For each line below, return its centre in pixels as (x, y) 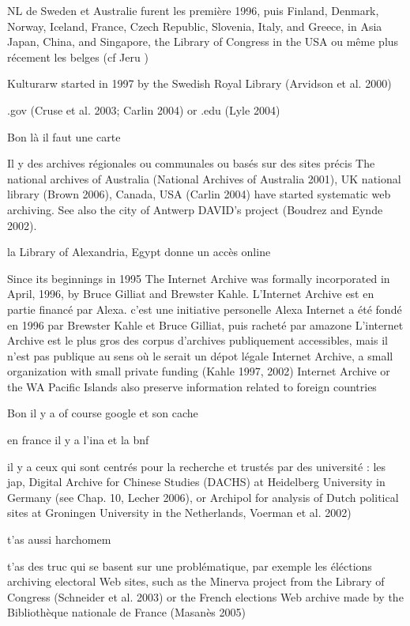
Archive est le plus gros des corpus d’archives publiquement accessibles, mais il (197, 340)
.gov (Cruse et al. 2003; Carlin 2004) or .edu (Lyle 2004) (144, 109)
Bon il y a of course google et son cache (103, 413)
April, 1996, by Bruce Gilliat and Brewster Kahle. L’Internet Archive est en (191, 294)
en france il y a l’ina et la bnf (78, 440)
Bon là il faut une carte (64, 136)
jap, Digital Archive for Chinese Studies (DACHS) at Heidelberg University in (196, 482)
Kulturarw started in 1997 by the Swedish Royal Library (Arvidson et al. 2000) (199, 83)
